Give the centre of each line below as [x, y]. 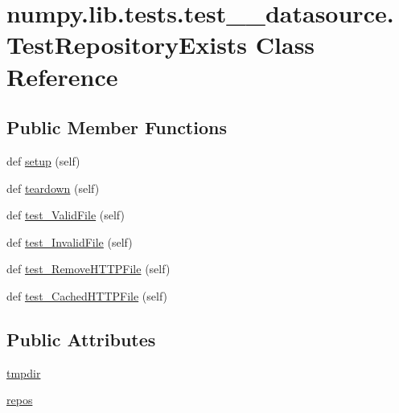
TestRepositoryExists [127, 45]
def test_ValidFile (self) [66, 215]
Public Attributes [81, 339]
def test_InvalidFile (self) [70, 241]
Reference [62, 76]
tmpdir [24, 372]
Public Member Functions [117, 127]
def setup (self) [43, 160]
